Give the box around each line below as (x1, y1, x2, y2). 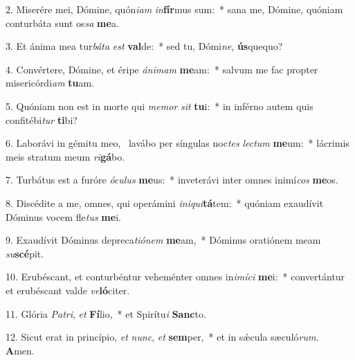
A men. (6, 343, 35, 357)
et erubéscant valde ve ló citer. (6, 282, 130, 297)
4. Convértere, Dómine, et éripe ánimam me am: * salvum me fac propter (6, 62, 318, 76)
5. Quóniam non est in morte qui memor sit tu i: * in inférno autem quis (6, 98, 313, 113)
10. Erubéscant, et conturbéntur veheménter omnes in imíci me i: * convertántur (6, 269, 345, 284)
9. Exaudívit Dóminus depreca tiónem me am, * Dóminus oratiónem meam (6, 233, 321, 247)
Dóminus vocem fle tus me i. (6, 209, 121, 224)
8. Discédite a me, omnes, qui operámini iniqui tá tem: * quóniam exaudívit (6, 195, 324, 210)
